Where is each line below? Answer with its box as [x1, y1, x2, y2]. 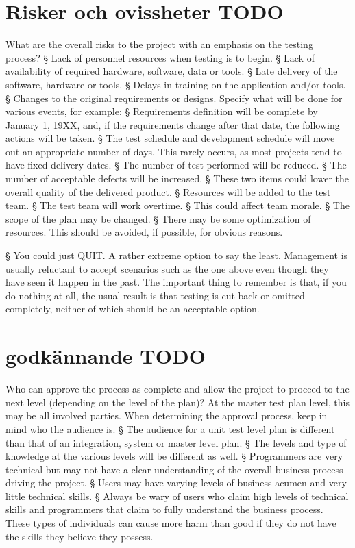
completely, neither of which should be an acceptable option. [5, 301, 260, 316]
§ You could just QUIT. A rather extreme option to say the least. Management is [5, 248, 348, 262]
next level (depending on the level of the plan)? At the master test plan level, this [5, 395, 350, 409]
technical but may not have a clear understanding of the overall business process [5, 462, 343, 476]
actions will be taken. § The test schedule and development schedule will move [5, 131, 335, 145]
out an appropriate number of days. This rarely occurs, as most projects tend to [5, 144, 342, 158]
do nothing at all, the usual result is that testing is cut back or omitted [5, 288, 305, 302]
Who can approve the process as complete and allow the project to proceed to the [5, 382, 350, 396]
